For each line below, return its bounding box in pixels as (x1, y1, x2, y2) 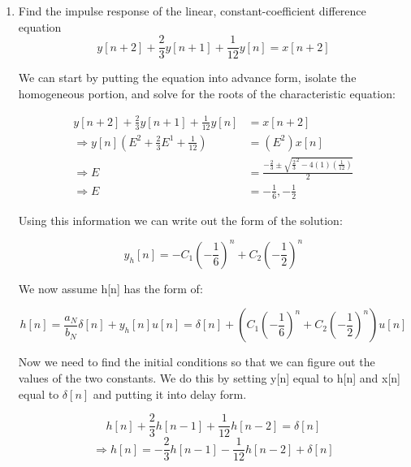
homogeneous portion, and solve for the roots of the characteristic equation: (18, 84, 396, 102)
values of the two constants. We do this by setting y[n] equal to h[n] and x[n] (18, 370, 400, 387)
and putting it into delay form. (93, 385, 247, 402)
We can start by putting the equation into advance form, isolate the (18, 69, 357, 86)
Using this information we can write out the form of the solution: (18, 211, 343, 228)
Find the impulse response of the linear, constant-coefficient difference (18, 2, 366, 19)
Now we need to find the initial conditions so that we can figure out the (18, 353, 375, 370)
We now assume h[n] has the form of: (18, 279, 203, 296)
